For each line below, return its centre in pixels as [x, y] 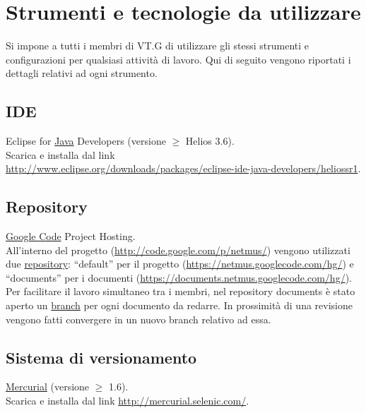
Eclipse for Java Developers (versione [86, 141]
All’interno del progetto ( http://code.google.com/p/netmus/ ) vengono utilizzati [178, 250]
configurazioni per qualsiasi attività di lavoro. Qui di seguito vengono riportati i [178, 59]
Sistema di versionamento [101, 357]
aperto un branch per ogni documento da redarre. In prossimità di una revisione [179, 305]
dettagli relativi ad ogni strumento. [82, 73]
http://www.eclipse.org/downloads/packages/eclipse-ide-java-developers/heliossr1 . [183, 168]
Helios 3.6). [210, 141]
